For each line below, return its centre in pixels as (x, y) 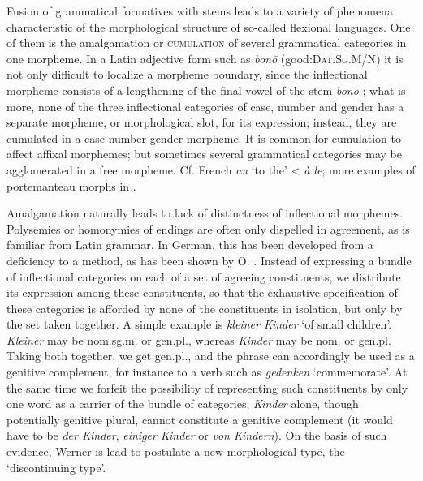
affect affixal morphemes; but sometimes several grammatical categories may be (204, 154)
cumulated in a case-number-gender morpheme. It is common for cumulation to (204, 137)
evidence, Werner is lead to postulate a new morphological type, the (176, 451)
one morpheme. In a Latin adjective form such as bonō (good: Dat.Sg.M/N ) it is (205, 58)
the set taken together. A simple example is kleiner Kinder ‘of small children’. (199, 324)
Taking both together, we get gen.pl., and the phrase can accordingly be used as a (211, 356)
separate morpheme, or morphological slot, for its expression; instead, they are (202, 122)
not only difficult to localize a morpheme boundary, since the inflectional (187, 74)
